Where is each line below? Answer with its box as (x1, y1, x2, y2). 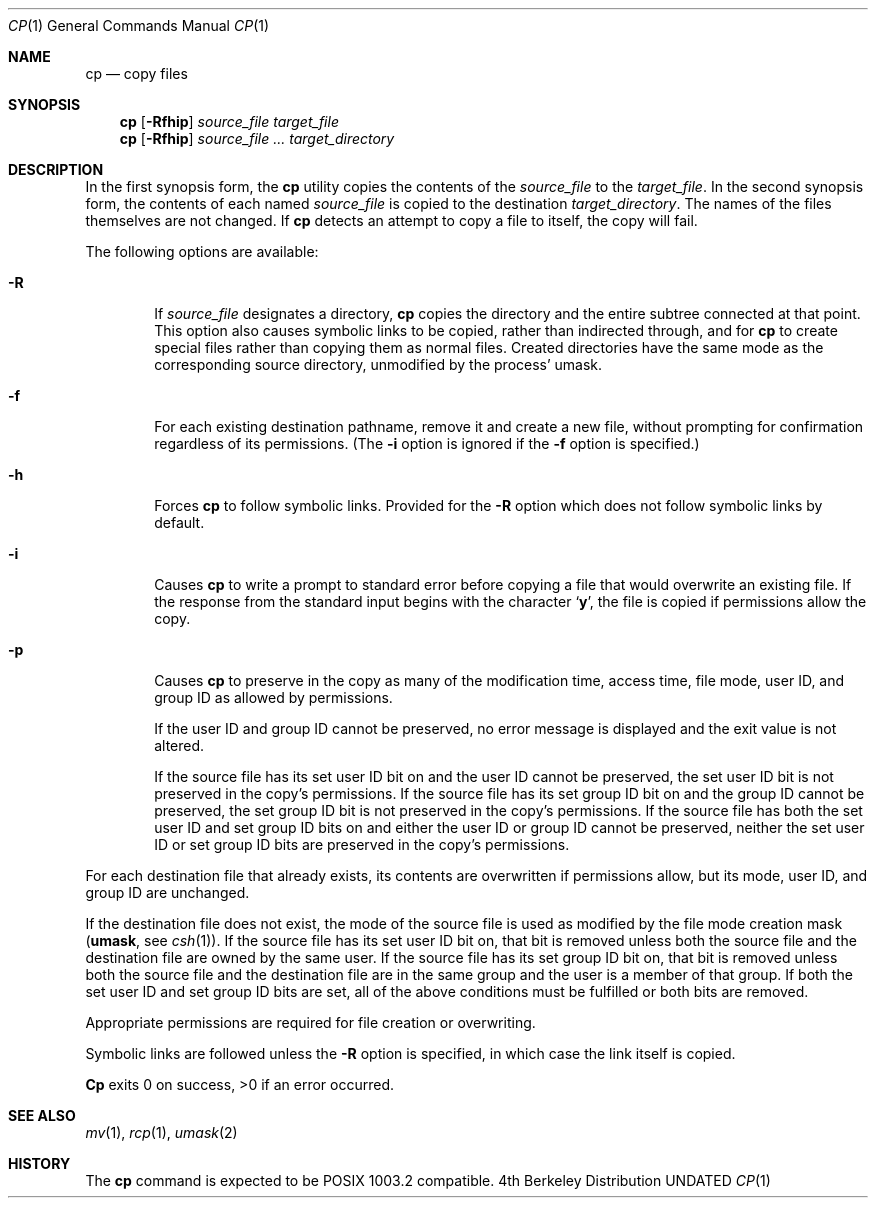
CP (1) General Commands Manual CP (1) (8, 17, 270, 34)
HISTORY (8, 1155, 71, 1172)
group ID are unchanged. (85, 884, 250, 901)
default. (154, 514, 205, 531)
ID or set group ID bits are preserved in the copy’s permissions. (154, 836, 570, 853)
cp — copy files (85, 65, 188, 82)
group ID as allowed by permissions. (154, 689, 393, 706)
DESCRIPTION (8, 161, 104, 178)
